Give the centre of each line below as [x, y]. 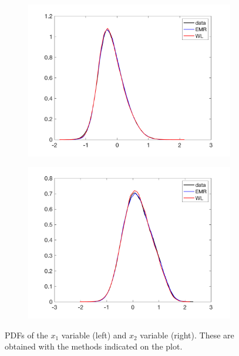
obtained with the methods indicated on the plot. [94, 346]
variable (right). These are [187, 335]
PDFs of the [26, 335]
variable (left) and [94, 335]
